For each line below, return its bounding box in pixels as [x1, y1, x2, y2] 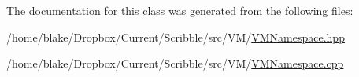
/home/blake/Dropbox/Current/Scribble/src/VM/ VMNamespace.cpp [6, 55, 344, 71]
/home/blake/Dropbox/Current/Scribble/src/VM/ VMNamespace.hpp [6, 28, 345, 45]
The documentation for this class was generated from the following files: [6, 2, 353, 18]
